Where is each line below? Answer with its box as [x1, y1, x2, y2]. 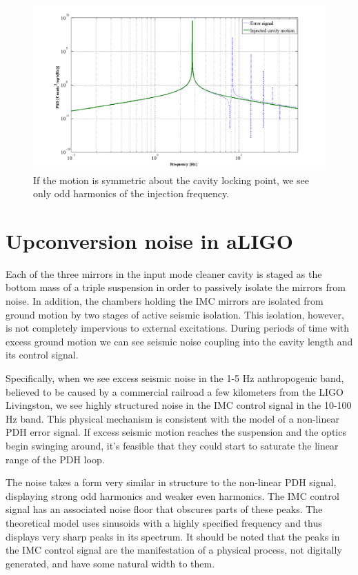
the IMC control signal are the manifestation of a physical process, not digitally [6, 543, 342, 557]
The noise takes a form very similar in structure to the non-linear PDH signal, [6, 475, 337, 490]
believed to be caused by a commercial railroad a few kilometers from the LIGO [6, 384, 344, 399]
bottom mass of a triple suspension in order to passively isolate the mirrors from [6, 280, 346, 294]
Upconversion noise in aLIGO [6, 226, 293, 254]
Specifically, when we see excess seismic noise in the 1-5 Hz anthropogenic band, [6, 370, 344, 385]
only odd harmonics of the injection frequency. [33, 186, 230, 201]
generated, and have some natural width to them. [6, 556, 215, 570]
